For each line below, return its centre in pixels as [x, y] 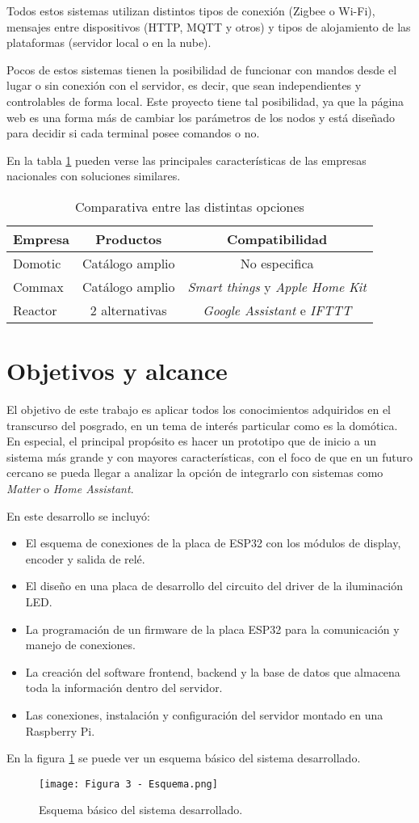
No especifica [277, 263]
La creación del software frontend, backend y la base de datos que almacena [213, 671]
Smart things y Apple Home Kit [277, 286]
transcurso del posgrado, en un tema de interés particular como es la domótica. [202, 425]
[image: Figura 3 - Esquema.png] [128, 784]
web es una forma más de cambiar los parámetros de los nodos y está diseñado [201, 117]
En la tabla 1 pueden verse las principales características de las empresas [186, 160]
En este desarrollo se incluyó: [78, 515]
